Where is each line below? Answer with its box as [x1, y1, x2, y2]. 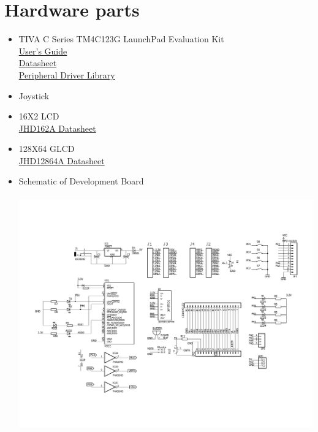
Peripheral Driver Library [18, 68, 115, 81]
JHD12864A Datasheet [18, 154, 105, 167]
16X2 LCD [18, 110, 59, 123]
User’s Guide [18, 44, 67, 57]
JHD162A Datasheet [18, 121, 96, 134]
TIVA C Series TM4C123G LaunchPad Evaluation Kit [18, 32, 224, 45]
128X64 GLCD [18, 142, 75, 155]
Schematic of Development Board [18, 175, 144, 188]
